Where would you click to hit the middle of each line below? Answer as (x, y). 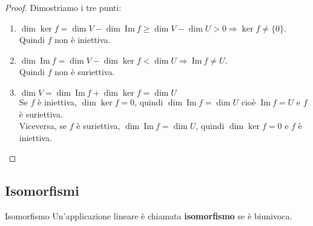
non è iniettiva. (83, 40)
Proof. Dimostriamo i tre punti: (63, 7)
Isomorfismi (42, 191)
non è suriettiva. (85, 72)
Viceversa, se (43, 126)
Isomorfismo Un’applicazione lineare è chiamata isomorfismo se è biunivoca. (149, 216)
